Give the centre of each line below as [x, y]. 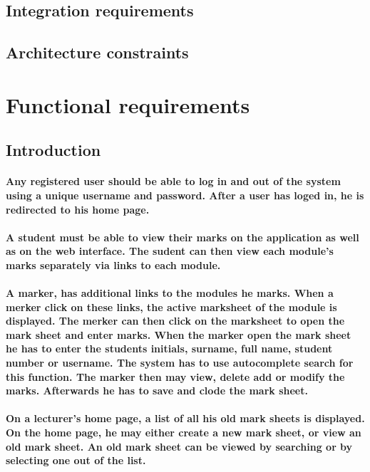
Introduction [53, 150]
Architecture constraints [97, 52]
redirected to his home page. [78, 209]
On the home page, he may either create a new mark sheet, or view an [184, 432]
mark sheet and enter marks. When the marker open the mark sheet [179, 334]
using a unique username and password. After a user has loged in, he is [185, 195]
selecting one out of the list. [76, 460]
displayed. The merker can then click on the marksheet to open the [175, 321]
